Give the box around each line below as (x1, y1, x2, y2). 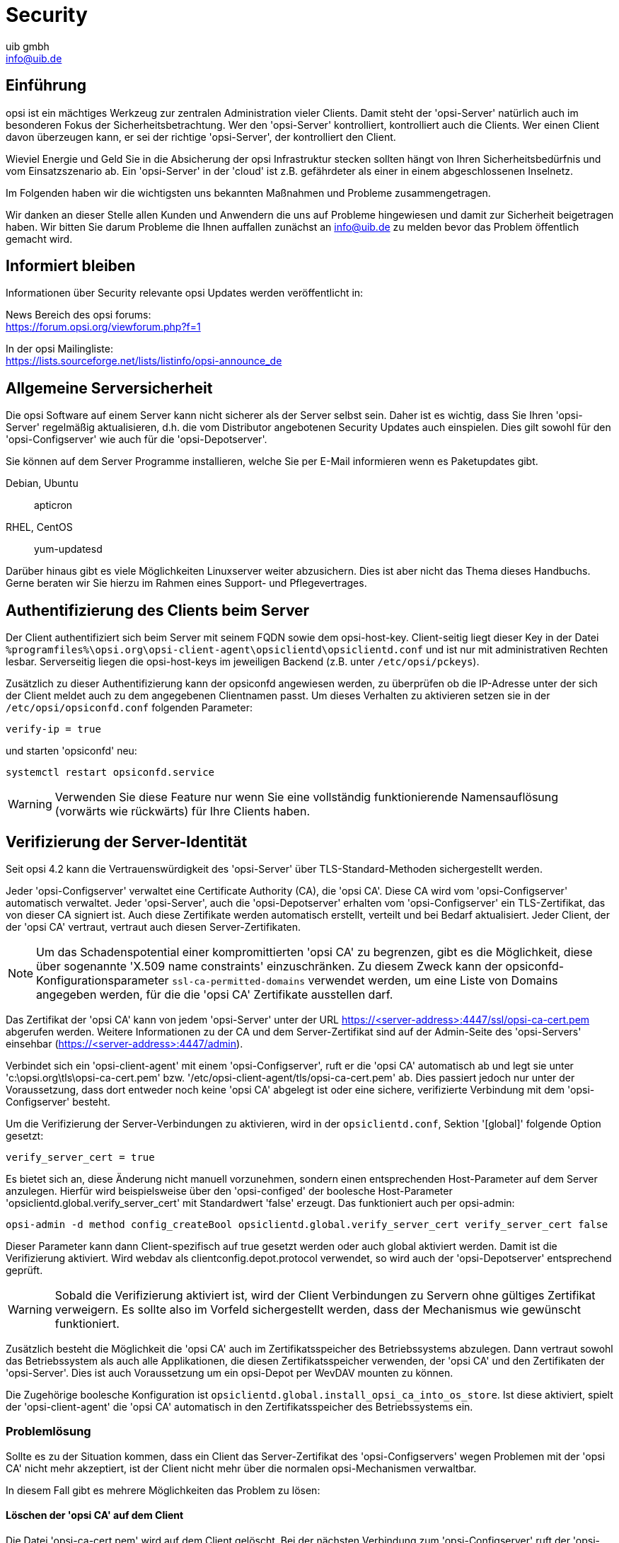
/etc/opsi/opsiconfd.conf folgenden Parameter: (6, 701, 253, 714)
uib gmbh (6, 40, 50, 52)
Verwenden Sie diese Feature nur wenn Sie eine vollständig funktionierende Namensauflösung (54, 790, 559, 805)
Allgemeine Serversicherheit (6, 379, 213, 397)
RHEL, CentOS (6, 521, 73, 534)
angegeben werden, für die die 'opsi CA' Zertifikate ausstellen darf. (36, 987, 393, 1002)
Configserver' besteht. (6, 1095, 110, 1108)
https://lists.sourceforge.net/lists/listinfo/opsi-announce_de (6, 355, 282, 367)
